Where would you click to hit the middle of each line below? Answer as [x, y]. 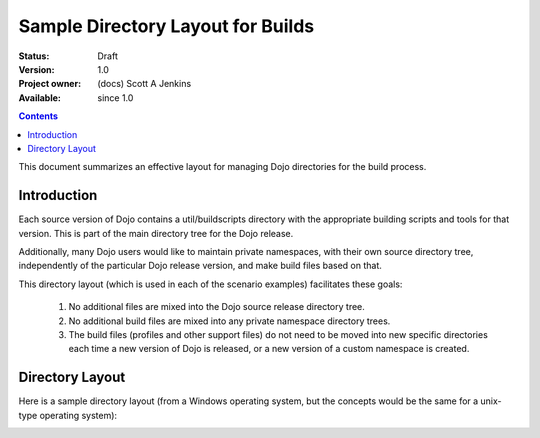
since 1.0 [115, 97]
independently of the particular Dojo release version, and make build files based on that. [200, 266]
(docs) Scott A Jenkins [144, 84]
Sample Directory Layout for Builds [166, 26]
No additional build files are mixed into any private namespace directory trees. [229, 321]
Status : [34, 56]
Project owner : [50, 84]
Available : [40, 97]
